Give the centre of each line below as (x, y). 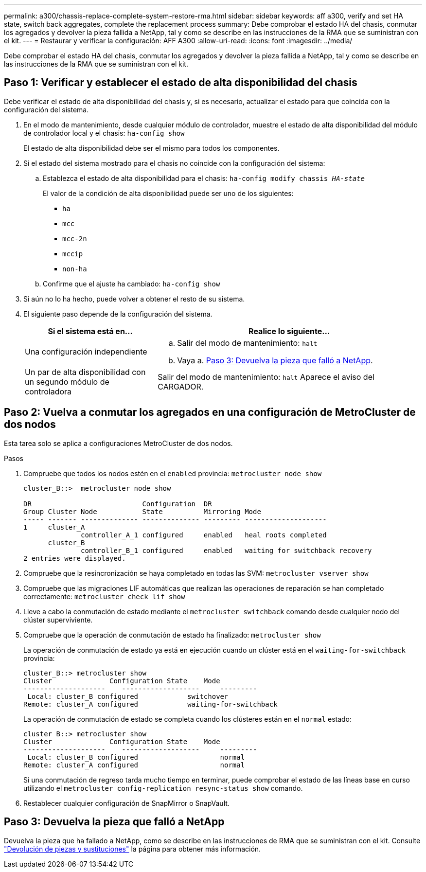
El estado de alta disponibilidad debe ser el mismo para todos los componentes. (151, 148)
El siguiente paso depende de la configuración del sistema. (118, 314)
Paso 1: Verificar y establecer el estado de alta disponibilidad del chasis (181, 83)
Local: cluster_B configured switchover (128, 696)
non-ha (75, 269)
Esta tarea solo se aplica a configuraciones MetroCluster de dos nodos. (118, 443)
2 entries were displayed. (75, 558)
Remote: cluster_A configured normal (134, 765)
